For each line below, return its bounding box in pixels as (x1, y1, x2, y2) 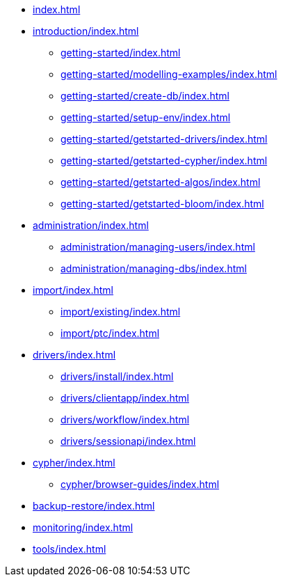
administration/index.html (33, 219, 149, 231)
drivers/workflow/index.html (60, 414, 190, 425)
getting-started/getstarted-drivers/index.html (60, 133, 268, 145)
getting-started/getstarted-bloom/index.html (60, 198, 264, 210)
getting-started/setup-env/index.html (60, 111, 231, 123)
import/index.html (33, 284, 114, 296)
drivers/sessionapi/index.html (60, 435, 196, 447)
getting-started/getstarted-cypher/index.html (60, 155, 268, 166)
